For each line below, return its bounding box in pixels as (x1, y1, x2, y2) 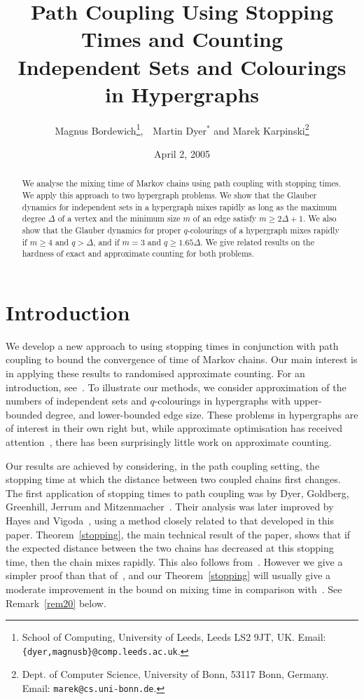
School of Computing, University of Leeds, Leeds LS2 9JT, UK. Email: (22, 630, 326, 644)
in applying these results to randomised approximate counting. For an (6, 366, 305, 381)
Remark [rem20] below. (6, 595, 106, 610)
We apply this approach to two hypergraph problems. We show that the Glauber (22, 189, 317, 201)
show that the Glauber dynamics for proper (22, 224, 181, 236)
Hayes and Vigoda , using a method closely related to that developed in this (6, 513, 334, 527)
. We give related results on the (200, 236, 314, 247)
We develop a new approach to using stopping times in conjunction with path (6, 338, 339, 353)
